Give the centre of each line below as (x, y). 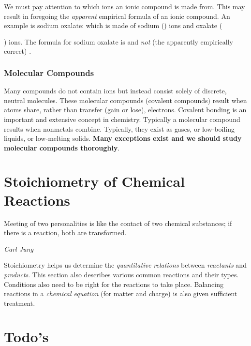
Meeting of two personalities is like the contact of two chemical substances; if (118, 223)
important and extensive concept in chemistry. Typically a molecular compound (122, 119)
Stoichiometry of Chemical (95, 181)
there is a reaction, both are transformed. (65, 233)
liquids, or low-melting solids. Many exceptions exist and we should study (123, 138)
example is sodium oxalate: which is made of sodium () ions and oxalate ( (113, 25)
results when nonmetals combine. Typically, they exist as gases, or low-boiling (119, 128)
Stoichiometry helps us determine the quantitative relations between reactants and (125, 265)
